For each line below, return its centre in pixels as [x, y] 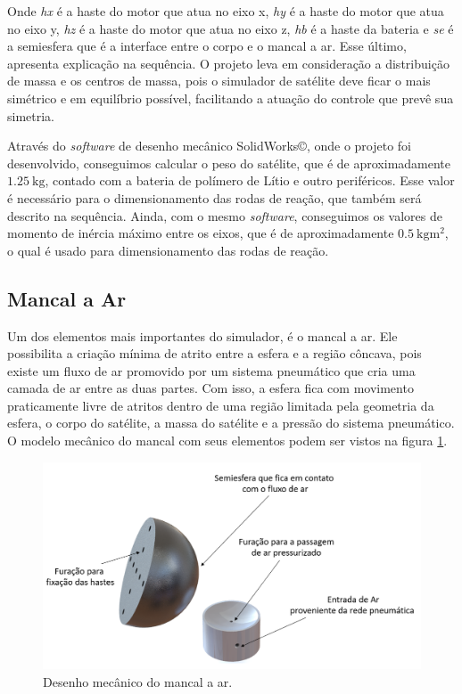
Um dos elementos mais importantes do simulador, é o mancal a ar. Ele [202, 335]
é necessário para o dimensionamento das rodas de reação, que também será [214, 197]
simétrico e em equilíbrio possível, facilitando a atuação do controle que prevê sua [231, 98]
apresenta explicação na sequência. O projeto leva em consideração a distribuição [228, 63]
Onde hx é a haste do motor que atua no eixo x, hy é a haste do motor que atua [226, 11]
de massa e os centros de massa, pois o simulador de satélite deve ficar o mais [219, 81]
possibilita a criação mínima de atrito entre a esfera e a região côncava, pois [214, 353]
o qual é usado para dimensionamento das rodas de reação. [168, 250]
